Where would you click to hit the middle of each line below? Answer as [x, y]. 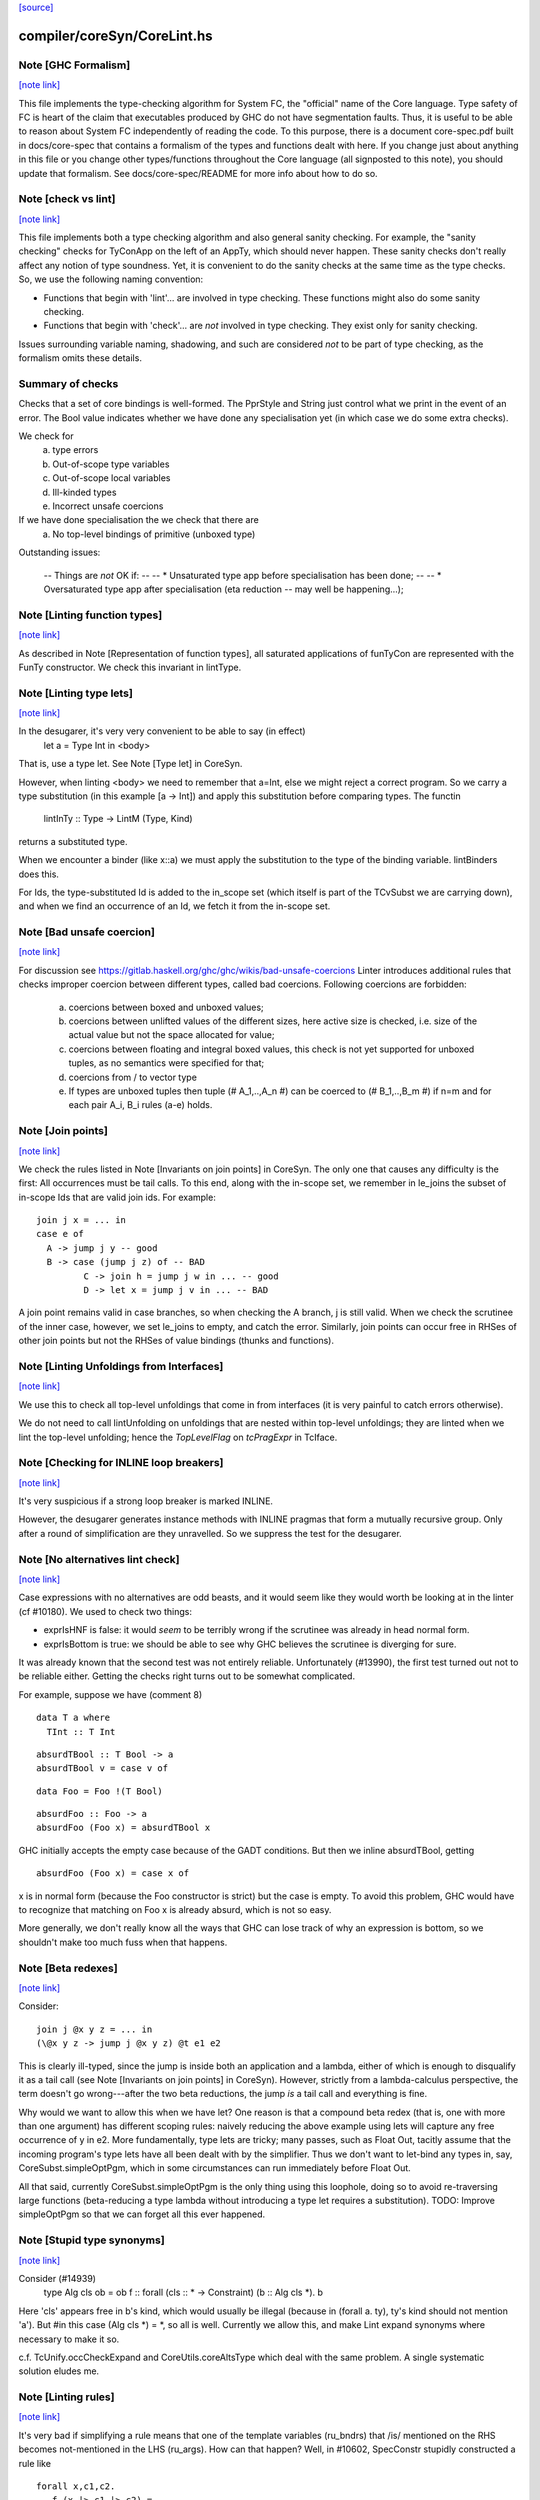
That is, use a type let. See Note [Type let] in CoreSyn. [130, 764]
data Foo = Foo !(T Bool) [100, 1791]
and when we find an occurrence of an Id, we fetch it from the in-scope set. [174, 906]
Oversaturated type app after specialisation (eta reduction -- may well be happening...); [223, 589]
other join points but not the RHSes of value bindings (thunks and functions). [176, 1341]
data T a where [73, 1718]
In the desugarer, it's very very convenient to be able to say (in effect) [162, 731]
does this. [39, 874]
